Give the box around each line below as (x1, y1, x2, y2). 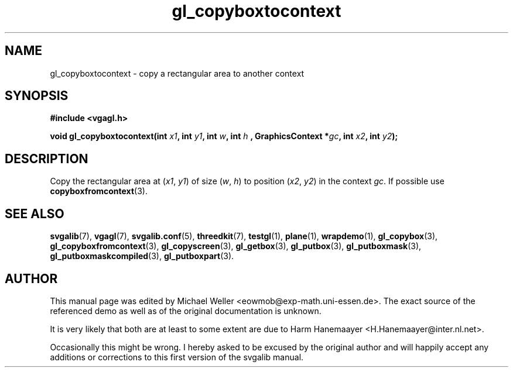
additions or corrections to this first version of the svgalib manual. (50, 352, 304, 362)
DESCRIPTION (5, 151, 88, 166)
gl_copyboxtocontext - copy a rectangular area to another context (50, 68, 305, 78)
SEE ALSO (5, 206, 64, 221)
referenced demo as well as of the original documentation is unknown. (50, 305, 322, 316)
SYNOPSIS (5, 88, 69, 104)
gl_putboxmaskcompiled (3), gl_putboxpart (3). (50, 251, 234, 261)
